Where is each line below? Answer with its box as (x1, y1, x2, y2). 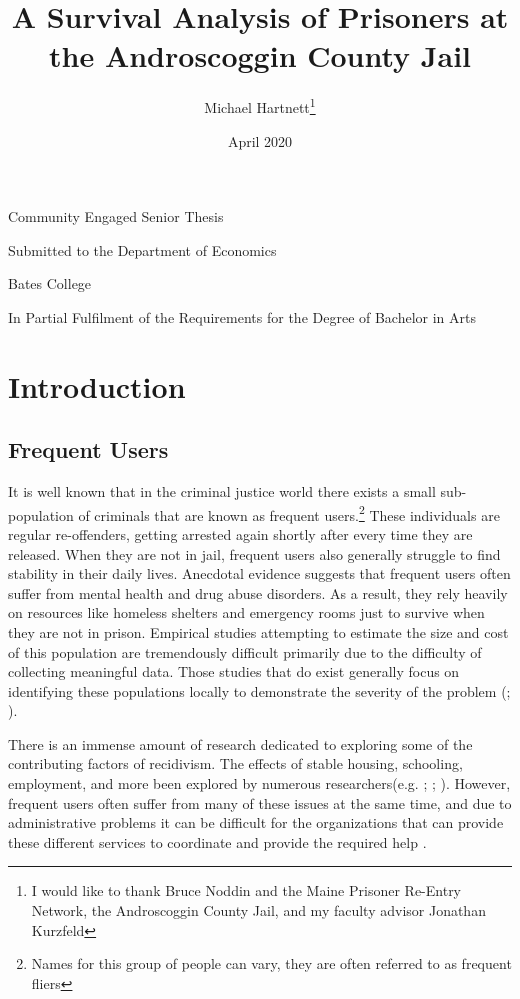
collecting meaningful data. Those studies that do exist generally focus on (8, 661, 460, 682)
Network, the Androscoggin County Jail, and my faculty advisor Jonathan (31, 900, 486, 921)
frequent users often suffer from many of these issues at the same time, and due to (8, 792, 512, 813)
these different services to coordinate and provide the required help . (8, 831, 427, 852)
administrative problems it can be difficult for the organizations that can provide (8, 812, 504, 833)
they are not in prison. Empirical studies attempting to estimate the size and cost (8, 621, 509, 642)
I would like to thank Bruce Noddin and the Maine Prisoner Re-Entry (31, 880, 462, 901)
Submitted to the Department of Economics (8, 239, 277, 260)
